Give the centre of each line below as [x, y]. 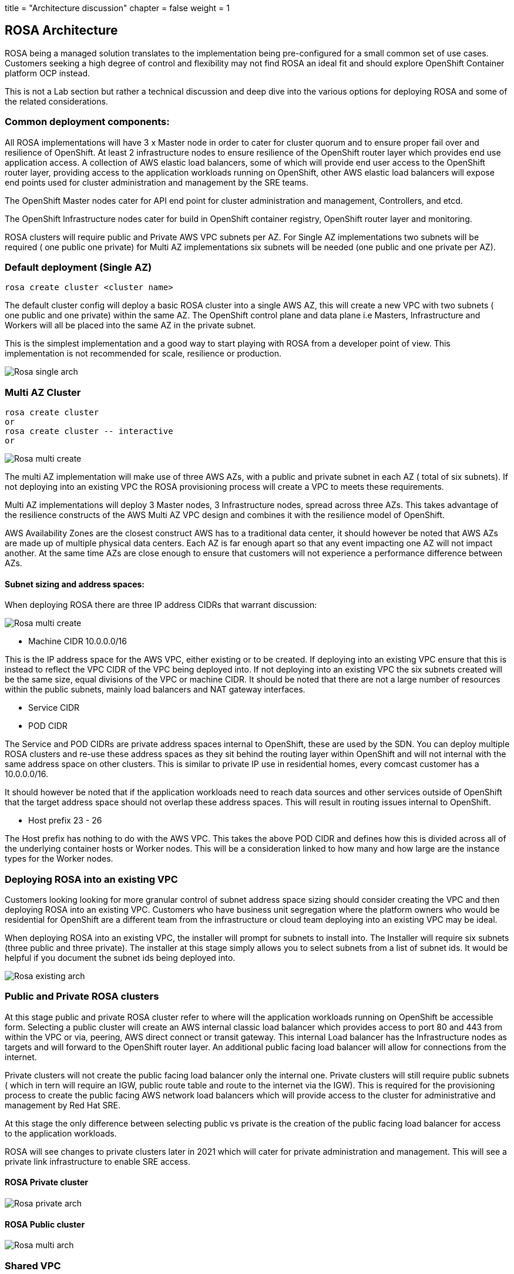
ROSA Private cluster [46, 1182]
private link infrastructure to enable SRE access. [98, 1161]
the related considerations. [56, 101]
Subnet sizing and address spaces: [75, 584]
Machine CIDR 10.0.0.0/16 [78, 641]
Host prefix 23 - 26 [65, 821]
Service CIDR [54, 708]
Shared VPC [33, 1265]
